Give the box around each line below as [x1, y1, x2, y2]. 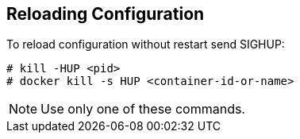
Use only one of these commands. [40, 101, 245, 118]
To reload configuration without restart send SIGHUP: [6, 37, 285, 52]
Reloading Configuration [6, 4, 205, 24]
